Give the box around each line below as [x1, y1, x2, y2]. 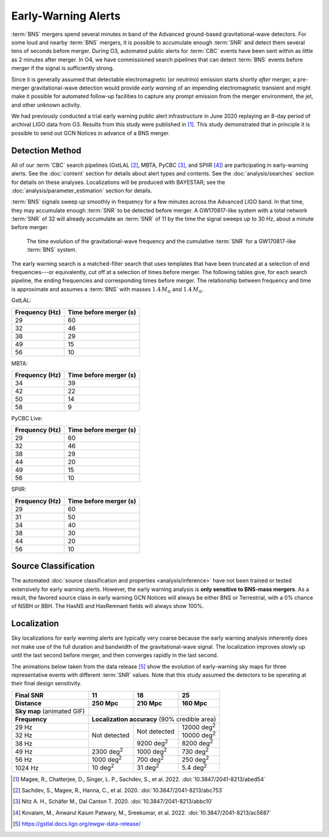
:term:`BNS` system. [26, 246, 77, 253]
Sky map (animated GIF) [15, 707, 85, 715]
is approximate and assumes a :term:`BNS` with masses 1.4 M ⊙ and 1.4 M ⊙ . [11, 285, 204, 294]
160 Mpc [182, 699, 207, 707]
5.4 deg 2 [182, 762, 207, 772]
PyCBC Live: [11, 415, 43, 422]
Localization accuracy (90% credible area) [91, 715, 216, 723]
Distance [15, 699, 42, 707]
